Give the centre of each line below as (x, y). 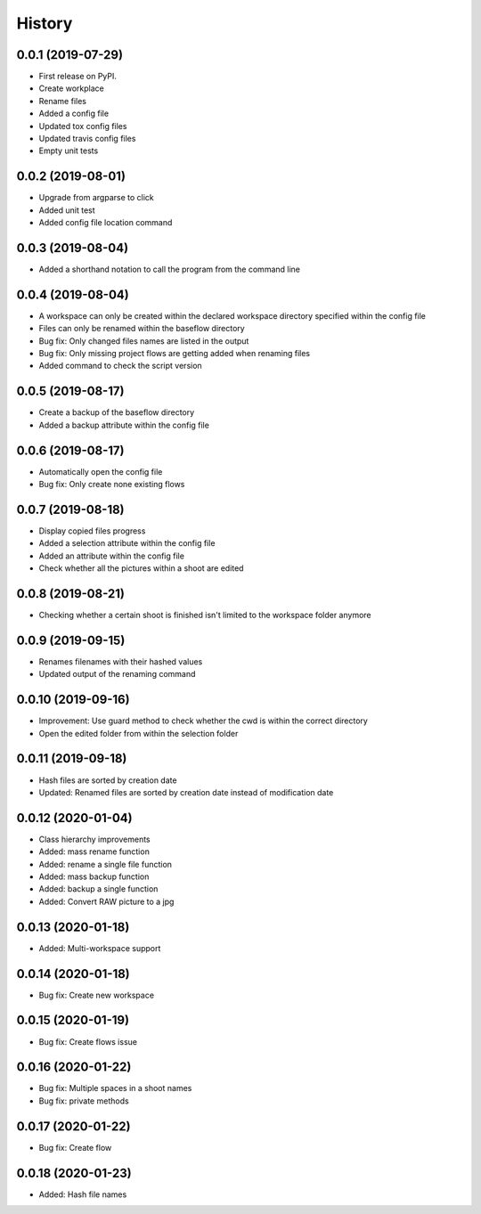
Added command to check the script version (120, 366)
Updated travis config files (87, 139)
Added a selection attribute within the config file (127, 543)
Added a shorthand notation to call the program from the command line (169, 269)
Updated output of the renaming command (117, 674)
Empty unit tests (69, 151)
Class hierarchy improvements (94, 839)
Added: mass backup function (94, 876)
